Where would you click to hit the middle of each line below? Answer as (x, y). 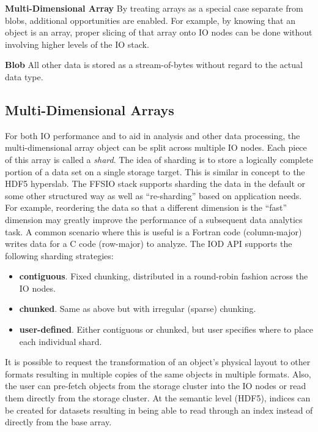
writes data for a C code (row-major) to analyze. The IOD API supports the (149, 244)
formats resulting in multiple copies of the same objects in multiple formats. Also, (158, 373)
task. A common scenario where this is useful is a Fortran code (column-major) (153, 231)
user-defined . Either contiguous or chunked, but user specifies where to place (166, 329)
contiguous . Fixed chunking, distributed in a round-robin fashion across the (164, 276)
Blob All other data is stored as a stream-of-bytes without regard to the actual (154, 65)
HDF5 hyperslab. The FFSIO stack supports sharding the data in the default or (155, 184)
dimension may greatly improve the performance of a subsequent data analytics (154, 219)
